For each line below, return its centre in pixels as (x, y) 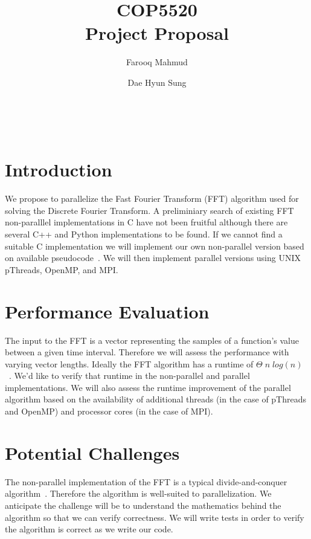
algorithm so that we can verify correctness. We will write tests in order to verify (155, 517)
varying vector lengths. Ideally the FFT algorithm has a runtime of (129, 363)
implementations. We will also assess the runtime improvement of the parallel (148, 387)
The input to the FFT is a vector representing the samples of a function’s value (152, 340)
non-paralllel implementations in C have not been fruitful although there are (146, 222)
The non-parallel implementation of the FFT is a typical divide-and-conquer (146, 481)
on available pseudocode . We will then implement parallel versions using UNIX (153, 258)
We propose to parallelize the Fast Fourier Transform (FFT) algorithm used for (152, 198)
